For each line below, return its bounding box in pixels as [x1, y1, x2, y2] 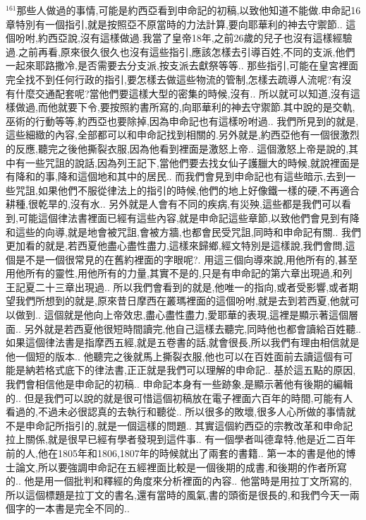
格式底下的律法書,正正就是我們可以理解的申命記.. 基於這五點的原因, [44, 362, 356, 377]
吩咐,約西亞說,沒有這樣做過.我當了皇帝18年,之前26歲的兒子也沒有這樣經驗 [15, 30, 353, 45]
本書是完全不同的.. [44, 501, 130, 516]
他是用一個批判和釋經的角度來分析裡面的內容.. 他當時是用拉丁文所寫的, [24, 473, 352, 488]
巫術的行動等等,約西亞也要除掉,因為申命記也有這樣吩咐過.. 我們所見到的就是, [6, 113, 359, 128]
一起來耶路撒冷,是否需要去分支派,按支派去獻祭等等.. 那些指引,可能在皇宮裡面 [6, 58, 359, 73]
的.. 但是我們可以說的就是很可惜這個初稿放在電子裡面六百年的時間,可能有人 [6, 390, 353, 405]
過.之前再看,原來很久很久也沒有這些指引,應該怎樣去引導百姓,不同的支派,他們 [6, 44, 355, 59]
